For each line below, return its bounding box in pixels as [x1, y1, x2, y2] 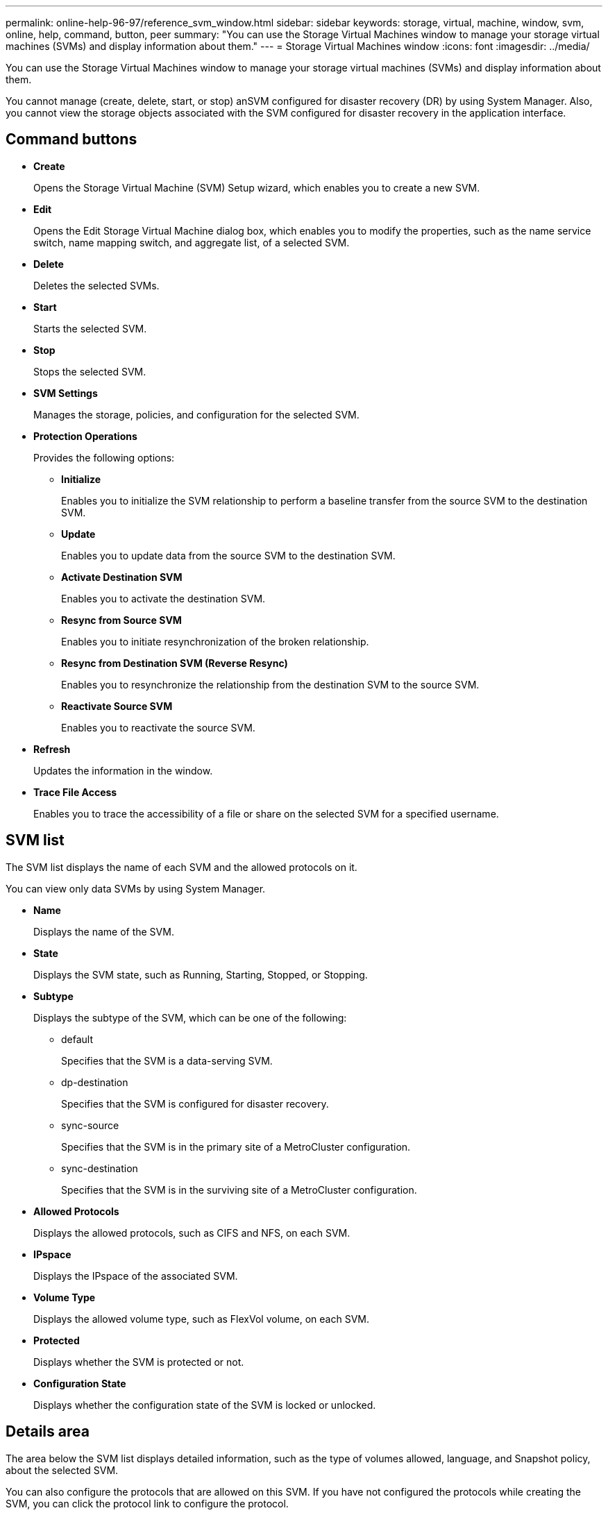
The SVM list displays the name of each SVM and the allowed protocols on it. [6, 861, 357, 873]
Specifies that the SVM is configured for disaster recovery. [61, 1097, 329, 1110]
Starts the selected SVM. [33, 322, 147, 335]
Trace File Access [33, 786, 117, 798]
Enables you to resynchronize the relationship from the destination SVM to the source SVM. [61, 678, 480, 691]
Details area [6, 1423, 90, 1441]
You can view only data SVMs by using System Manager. [6, 882, 266, 895]
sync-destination [61, 1162, 138, 1174]
